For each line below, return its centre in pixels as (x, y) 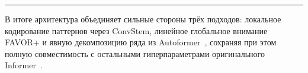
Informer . (24, 65)
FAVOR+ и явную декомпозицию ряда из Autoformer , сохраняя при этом (141, 42)
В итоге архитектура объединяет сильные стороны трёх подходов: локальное (143, 19)
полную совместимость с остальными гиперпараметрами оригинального (135, 53)
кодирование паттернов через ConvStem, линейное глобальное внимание (136, 30)
